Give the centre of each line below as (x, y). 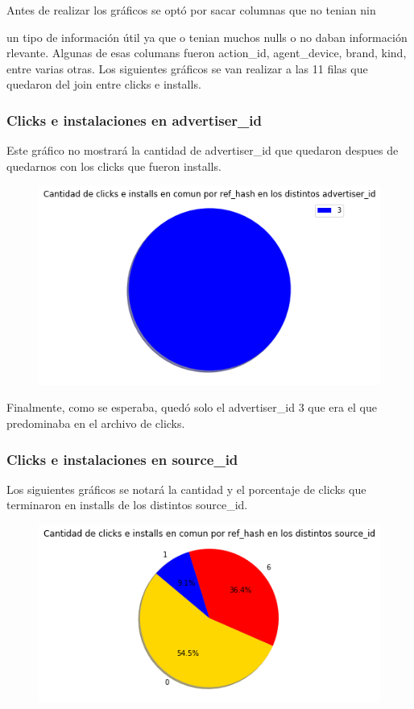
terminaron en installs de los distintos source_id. (127, 505)
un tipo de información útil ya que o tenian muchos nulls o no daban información (207, 37)
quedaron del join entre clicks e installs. (104, 84)
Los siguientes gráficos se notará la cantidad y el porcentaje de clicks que (186, 489)
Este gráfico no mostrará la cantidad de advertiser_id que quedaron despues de (203, 150)
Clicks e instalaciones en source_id (122, 459)
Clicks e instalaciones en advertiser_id (134, 120)
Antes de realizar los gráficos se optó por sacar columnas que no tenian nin (191, 10)
